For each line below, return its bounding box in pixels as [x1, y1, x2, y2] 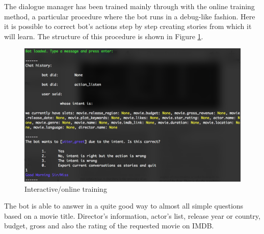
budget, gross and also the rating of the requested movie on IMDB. [4, 220, 214, 231]
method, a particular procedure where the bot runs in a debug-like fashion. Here [4, 11, 255, 21]
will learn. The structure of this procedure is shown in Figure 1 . [4, 31, 203, 41]
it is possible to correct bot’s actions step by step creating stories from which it [4, 21, 252, 32]
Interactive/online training [24, 183, 107, 194]
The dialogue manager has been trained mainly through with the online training [4, 1, 255, 11]
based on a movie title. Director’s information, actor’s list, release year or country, [4, 210, 260, 221]
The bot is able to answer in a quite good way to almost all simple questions [4, 200, 244, 211]
